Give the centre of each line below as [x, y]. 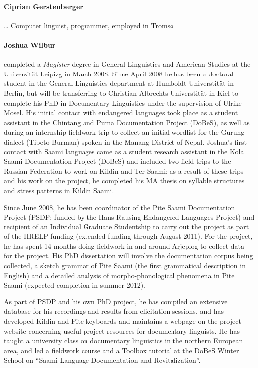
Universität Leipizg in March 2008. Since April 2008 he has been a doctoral [119, 73]
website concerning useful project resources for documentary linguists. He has [122, 331]
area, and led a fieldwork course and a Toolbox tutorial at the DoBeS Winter [122, 350]
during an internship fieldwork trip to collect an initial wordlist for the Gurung [124, 132]
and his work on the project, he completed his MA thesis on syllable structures [124, 181]
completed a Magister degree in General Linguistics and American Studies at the [127, 64]
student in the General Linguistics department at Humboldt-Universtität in [119, 83]
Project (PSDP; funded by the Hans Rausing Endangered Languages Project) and [129, 217]
